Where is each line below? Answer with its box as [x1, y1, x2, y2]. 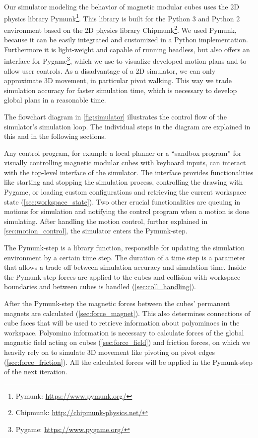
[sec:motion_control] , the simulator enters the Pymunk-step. [4, 225, 188, 236]
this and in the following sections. [4, 131, 106, 141]
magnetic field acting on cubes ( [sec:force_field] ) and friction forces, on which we [4, 337, 250, 347]
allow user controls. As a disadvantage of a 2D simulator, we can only [4, 65, 216, 76]
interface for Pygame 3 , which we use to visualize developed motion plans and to [4, 54, 247, 66]
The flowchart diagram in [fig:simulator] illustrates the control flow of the [4, 111, 227, 121]
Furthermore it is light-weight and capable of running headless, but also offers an [4, 44, 250, 54]
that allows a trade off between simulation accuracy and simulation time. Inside [4, 262, 246, 272]
